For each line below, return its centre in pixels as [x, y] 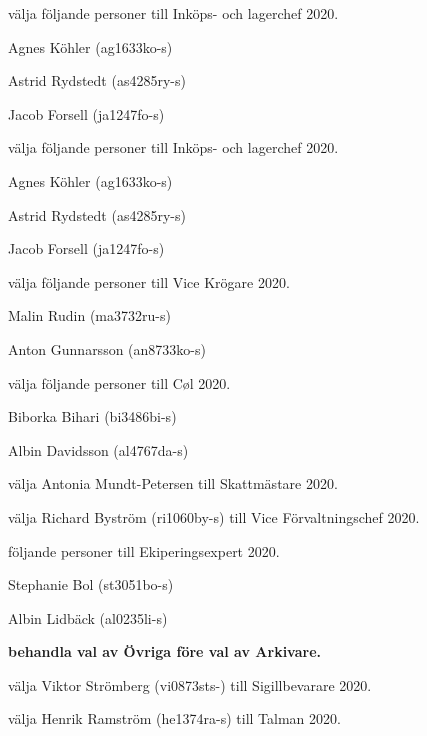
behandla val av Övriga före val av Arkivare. [165, 651]
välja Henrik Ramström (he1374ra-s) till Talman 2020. [174, 718]
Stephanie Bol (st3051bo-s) [91, 584]
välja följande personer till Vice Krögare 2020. [149, 281]
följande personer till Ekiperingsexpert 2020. [144, 550]
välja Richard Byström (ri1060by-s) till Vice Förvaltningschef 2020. [214, 516]
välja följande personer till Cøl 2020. [119, 382]
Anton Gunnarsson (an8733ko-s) [107, 348]
